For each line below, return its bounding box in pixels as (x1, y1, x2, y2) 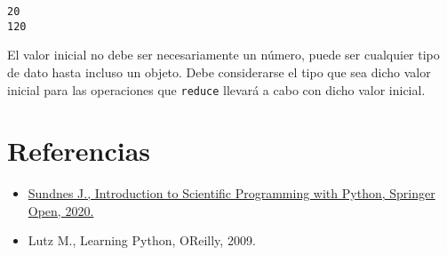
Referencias (7, 132, 151, 169)
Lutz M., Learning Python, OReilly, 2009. (28, 231, 256, 250)
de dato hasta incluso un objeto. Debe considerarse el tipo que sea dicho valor (7, 62, 431, 81)
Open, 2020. (28, 201, 94, 219)
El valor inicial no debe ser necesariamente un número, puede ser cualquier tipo (7, 45, 440, 64)
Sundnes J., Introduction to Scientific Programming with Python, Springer (28, 184, 435, 203)
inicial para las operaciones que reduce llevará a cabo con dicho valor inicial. (7, 80, 426, 99)
